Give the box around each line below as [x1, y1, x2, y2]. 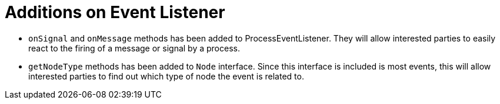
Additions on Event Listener [5, 2, 225, 22]
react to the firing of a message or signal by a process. [28, 43, 240, 53]
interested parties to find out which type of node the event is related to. [28, 71, 304, 81]
